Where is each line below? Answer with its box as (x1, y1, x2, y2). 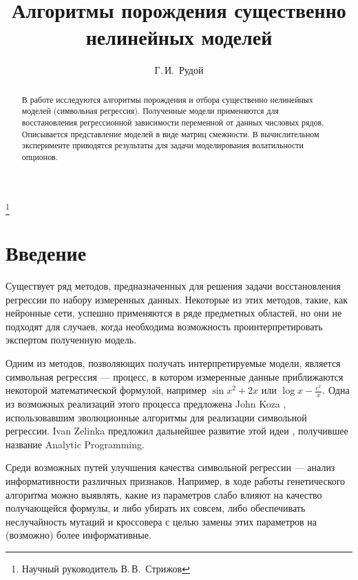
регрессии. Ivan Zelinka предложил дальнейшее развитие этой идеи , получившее (6, 423, 348, 438)
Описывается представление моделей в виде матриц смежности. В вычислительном (21, 128, 319, 139)
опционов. (21, 150, 59, 162)
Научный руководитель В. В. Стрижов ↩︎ (21, 561, 190, 576)
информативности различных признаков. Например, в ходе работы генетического (6, 474, 346, 488)
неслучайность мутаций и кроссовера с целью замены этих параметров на (6, 514, 317, 528)
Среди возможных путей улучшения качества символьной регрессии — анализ (6, 460, 335, 474)
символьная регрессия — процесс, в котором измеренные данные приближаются (6, 369, 344, 383)
